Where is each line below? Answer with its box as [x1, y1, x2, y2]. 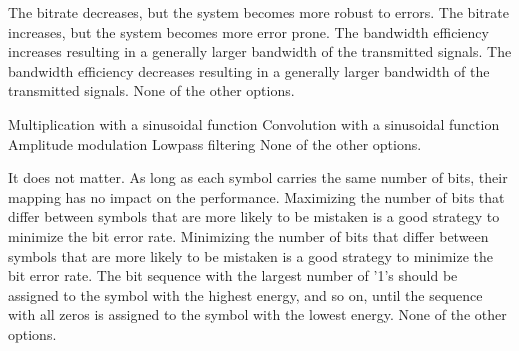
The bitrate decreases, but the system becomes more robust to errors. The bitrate [8, 2, 509, 22]
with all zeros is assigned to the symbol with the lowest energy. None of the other [8, 304, 507, 325]
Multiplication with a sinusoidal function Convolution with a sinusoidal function [8, 113, 500, 134]
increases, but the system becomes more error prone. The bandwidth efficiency [8, 21, 489, 42]
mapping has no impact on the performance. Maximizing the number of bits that [8, 186, 505, 207]
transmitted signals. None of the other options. [8, 80, 295, 101]
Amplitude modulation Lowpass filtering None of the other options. [8, 133, 422, 154]
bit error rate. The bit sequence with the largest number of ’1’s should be [8, 265, 458, 286]
